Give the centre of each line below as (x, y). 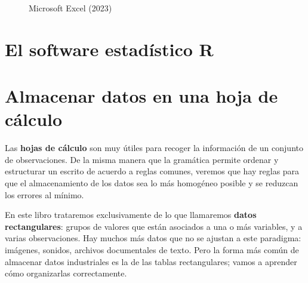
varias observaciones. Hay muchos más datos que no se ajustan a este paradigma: (153, 238)
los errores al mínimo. (44, 194)
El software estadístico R (109, 49)
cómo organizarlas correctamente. (66, 273)
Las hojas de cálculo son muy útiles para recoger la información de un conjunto (154, 148)
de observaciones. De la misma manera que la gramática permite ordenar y (142, 159)
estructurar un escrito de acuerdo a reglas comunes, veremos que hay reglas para (152, 171)
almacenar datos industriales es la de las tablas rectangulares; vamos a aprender (151, 261)
